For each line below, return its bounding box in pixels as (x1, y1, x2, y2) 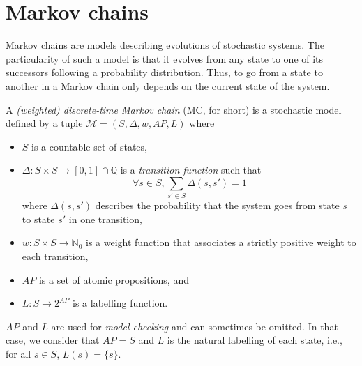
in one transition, (68, 211, 142, 226)
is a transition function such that (120, 162, 262, 177)
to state (22, 211, 55, 226)
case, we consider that (6, 333, 100, 347)
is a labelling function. (73, 296, 168, 310)
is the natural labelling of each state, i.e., (167, 333, 342, 347)
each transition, (22, 248, 89, 263)
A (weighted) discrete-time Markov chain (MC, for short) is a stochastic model (6, 102, 342, 116)
